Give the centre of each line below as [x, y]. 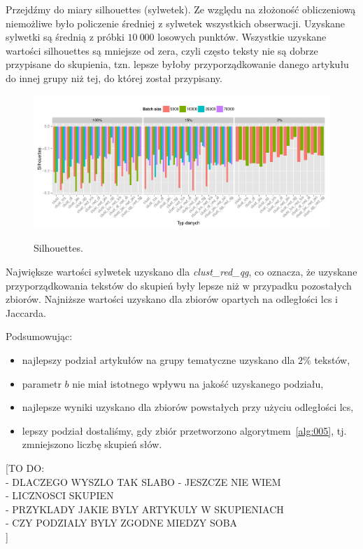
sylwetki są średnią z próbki [65, 37]
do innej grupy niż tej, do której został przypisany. [114, 77]
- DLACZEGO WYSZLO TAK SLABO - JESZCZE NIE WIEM [143, 481]
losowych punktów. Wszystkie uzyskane [242, 37]
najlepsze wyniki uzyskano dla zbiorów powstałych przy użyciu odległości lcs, [188, 407]
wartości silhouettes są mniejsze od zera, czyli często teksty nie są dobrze [162, 50]
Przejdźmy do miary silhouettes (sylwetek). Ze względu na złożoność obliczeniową [181, 9]
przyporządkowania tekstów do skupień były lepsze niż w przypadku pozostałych [179, 285]
